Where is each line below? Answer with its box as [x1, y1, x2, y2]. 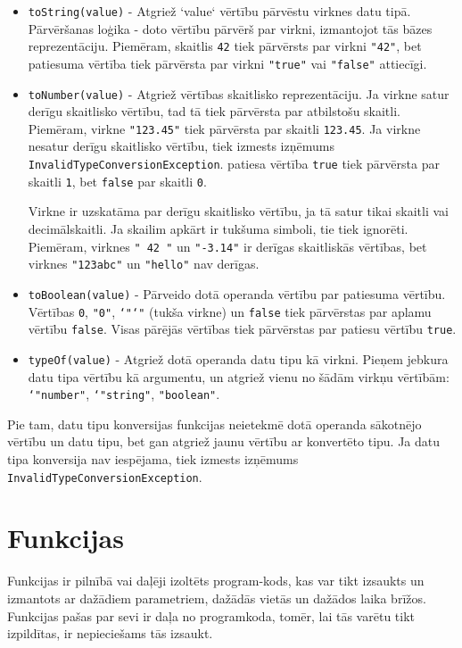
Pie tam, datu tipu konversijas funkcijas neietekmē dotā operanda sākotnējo [7, 414, 422, 433]
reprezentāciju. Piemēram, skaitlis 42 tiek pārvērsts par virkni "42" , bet [28, 37, 422, 55]
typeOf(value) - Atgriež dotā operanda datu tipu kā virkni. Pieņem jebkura [28, 349, 449, 368]
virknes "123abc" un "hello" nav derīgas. [28, 254, 260, 273]
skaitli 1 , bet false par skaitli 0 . [28, 171, 207, 190]
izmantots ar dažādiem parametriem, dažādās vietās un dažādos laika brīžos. [7, 588, 426, 607]
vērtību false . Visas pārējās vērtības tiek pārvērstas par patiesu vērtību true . [28, 320, 457, 338]
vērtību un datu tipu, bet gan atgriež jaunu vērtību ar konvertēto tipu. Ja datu [7, 432, 441, 451]
